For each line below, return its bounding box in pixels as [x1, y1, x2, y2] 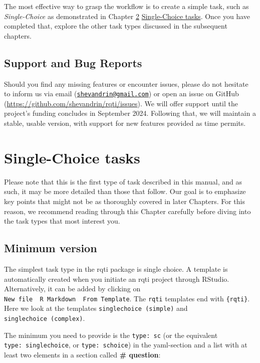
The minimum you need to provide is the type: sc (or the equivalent [4, 329, 218, 340]
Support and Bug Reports [4, 55, 142, 70]
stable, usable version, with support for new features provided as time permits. [4, 118, 246, 128]
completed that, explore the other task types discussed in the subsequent [4, 21, 227, 31]
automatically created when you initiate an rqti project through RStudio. [4, 273, 229, 284]
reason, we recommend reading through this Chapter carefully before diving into [4, 206, 251, 216]
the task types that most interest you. [4, 216, 120, 226]
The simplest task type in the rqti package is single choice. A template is [4, 263, 228, 274]
